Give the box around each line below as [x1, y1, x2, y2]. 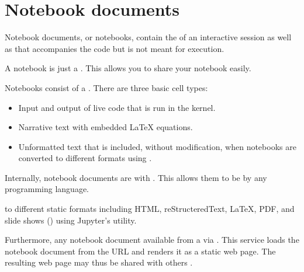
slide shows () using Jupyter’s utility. [5, 214, 137, 226]
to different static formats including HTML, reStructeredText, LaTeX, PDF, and [5, 203, 295, 215]
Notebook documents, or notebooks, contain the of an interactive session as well [5, 31, 292, 43]
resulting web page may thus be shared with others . [5, 256, 193, 268]
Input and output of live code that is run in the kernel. [18, 101, 216, 113]
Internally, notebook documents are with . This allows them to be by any [5, 171, 267, 183]
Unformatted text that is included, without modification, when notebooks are [18, 140, 296, 152]
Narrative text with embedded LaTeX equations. [18, 121, 193, 133]
